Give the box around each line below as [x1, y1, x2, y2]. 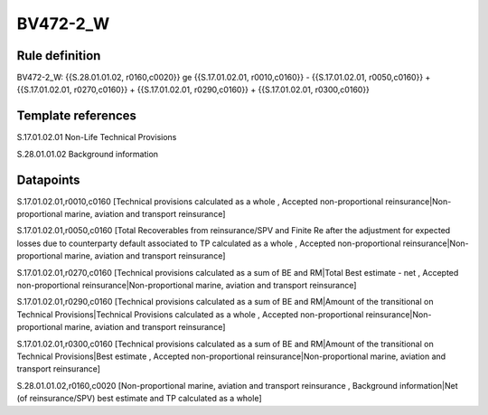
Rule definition [16, 48, 101, 63]
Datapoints [16, 172, 80, 187]
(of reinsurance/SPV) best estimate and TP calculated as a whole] [16, 393, 262, 404]
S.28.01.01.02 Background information [16, 148, 158, 159]
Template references [16, 108, 137, 124]
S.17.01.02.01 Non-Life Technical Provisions [16, 132, 177, 143]
